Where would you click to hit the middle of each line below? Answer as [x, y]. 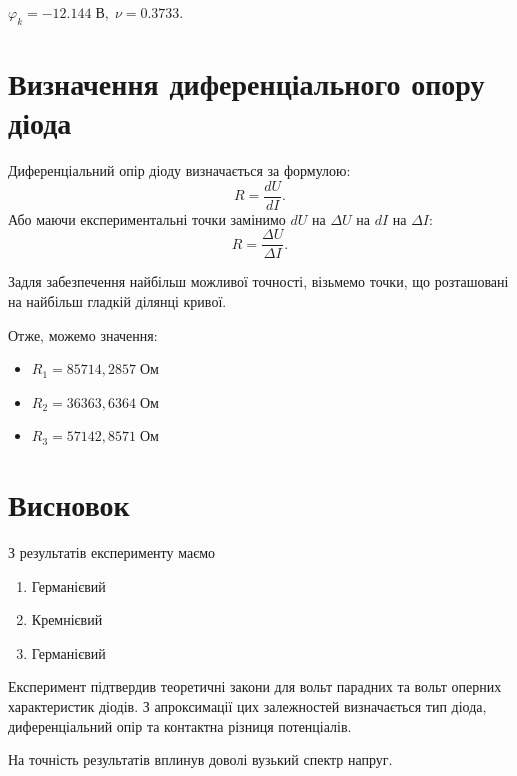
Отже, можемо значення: [83, 334]
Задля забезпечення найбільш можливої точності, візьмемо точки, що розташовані [258, 281]
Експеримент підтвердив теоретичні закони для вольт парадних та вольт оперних [255, 686]
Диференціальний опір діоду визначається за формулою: [179, 170]
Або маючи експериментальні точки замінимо [147, 218]
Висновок [69, 504]
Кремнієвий [67, 619]
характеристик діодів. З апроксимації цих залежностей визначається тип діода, [247, 706]
